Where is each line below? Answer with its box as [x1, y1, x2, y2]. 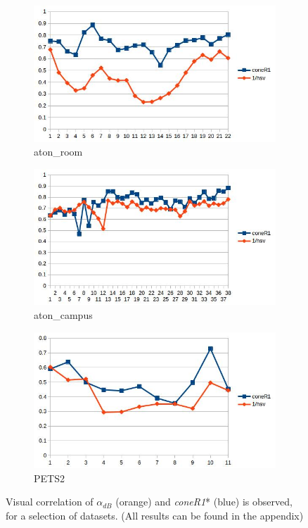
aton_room [34, 144, 83, 159]
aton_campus [34, 307, 93, 322]
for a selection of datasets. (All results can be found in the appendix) [6, 508, 304, 522]
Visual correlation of [6, 494, 94, 509]
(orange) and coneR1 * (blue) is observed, [115, 494, 293, 509]
